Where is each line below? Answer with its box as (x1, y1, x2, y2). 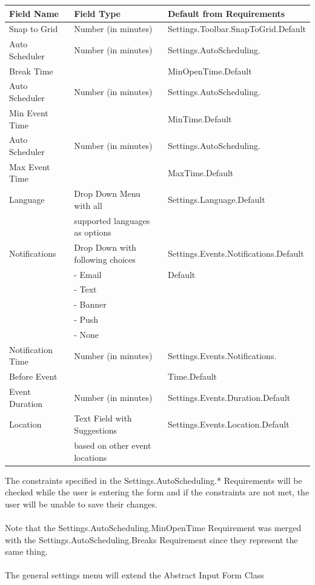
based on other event (74, 438, 151, 451)
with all (74, 199, 102, 211)
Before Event (9, 370, 58, 383)
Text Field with (74, 412, 132, 425)
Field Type (74, 7, 121, 19)
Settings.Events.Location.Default (167, 418, 290, 431)
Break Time (9, 64, 53, 77)
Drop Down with (74, 241, 136, 254)
